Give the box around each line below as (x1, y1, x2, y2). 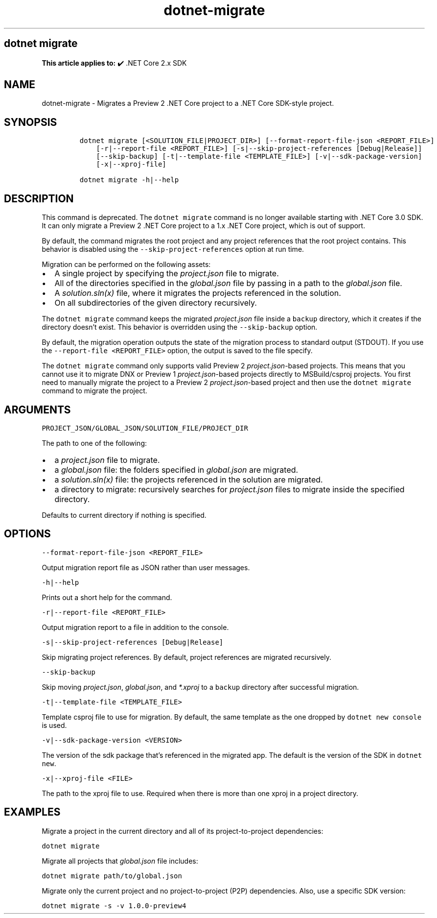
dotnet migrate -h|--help (79, 176, 179, 184)
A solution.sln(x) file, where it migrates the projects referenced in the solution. (54, 288, 341, 298)
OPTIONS (4, 528, 51, 540)
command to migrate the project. (42, 387, 147, 395)
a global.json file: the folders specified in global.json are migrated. (54, 464, 299, 475)
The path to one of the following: (42, 438, 147, 447)
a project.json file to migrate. (54, 455, 160, 465)
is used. (42, 721, 67, 729)
